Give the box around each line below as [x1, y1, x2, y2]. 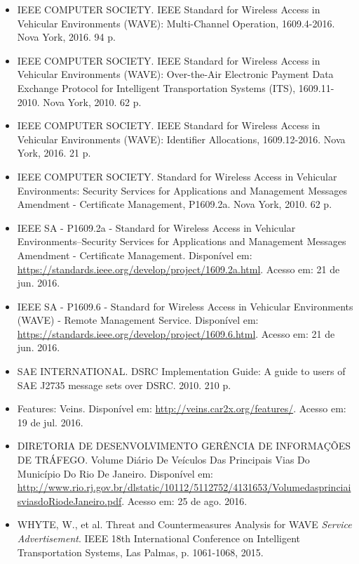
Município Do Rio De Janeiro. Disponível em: [17, 466, 213, 480]
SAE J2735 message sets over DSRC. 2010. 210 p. [17, 377, 231, 392]
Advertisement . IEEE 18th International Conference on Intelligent [17, 531, 301, 545]
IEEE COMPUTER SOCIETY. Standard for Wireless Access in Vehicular [17, 169, 337, 183]
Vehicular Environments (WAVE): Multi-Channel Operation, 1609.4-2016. [17, 15, 335, 30]
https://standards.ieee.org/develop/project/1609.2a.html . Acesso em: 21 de [17, 261, 340, 276]
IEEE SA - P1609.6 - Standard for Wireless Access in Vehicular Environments [17, 299, 353, 313]
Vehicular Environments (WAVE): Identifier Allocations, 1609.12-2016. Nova [17, 131, 346, 146]
